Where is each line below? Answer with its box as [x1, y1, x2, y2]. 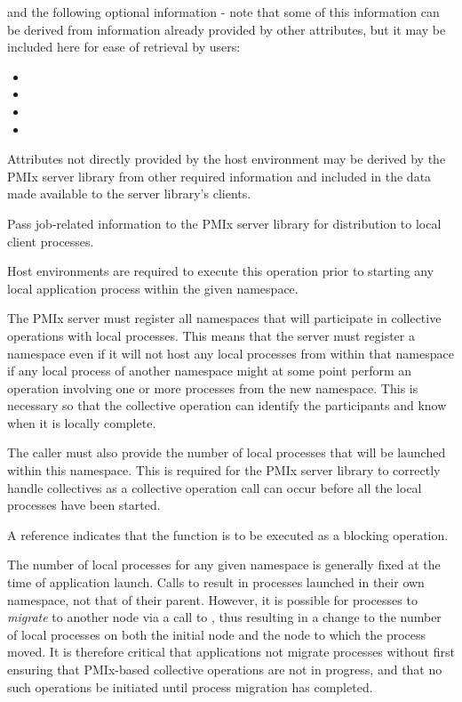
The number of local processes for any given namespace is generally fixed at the [7, 555, 441, 574]
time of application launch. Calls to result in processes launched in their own [7, 573, 425, 592]
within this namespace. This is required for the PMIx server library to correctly [7, 461, 441, 480]
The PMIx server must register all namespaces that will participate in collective [7, 309, 442, 327]
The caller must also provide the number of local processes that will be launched [7, 443, 446, 462]
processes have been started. [7, 496, 161, 514]
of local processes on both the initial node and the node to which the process [7, 625, 426, 643]
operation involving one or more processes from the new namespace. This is [7, 378, 418, 397]
